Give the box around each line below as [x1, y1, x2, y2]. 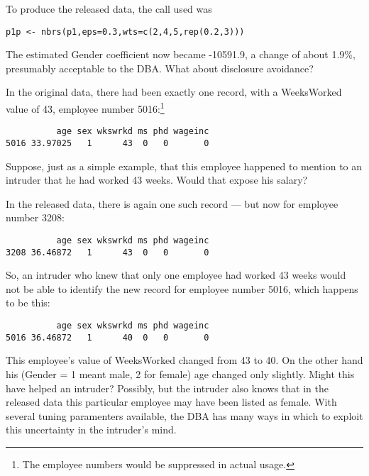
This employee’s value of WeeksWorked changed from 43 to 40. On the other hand [6, 353, 363, 367]
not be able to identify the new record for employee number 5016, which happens [6, 281, 358, 296]
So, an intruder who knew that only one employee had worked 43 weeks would [6, 267, 346, 282]
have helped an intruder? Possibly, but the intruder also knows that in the [6, 380, 329, 395]
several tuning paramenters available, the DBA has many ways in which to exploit [6, 408, 363, 423]
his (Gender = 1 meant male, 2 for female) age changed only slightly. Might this [6, 366, 355, 381]
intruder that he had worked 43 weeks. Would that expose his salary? [6, 172, 308, 187]
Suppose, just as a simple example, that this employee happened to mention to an [6, 158, 363, 173]
